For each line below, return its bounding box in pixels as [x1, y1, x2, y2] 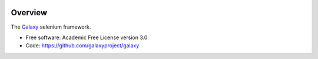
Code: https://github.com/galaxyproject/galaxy [25, 42, 140, 49]
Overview [11, 8, 48, 18]
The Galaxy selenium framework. [11, 23, 91, 30]
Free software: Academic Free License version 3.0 [25, 34, 148, 41]
